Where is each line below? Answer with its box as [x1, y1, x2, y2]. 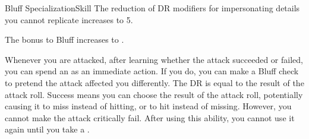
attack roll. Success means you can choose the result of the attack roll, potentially [5, 88, 303, 100]
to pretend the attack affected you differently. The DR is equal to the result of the [5, 76, 304, 89]
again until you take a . [5, 123, 90, 135]
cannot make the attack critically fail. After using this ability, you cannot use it [5, 111, 295, 124]
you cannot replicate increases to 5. [5, 13, 133, 26]
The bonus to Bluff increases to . [5, 33, 124, 46]
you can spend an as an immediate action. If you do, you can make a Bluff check [5, 65, 299, 77]
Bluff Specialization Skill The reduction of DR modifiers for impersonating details [5, 2, 300, 14]
